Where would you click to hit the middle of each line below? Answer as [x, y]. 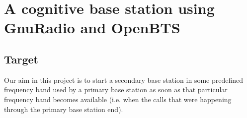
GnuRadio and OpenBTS [92, 28]
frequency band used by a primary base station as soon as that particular [116, 89]
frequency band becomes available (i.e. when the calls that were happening [118, 99]
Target [21, 59]
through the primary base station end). [64, 109]
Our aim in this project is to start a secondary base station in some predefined [123, 80]
